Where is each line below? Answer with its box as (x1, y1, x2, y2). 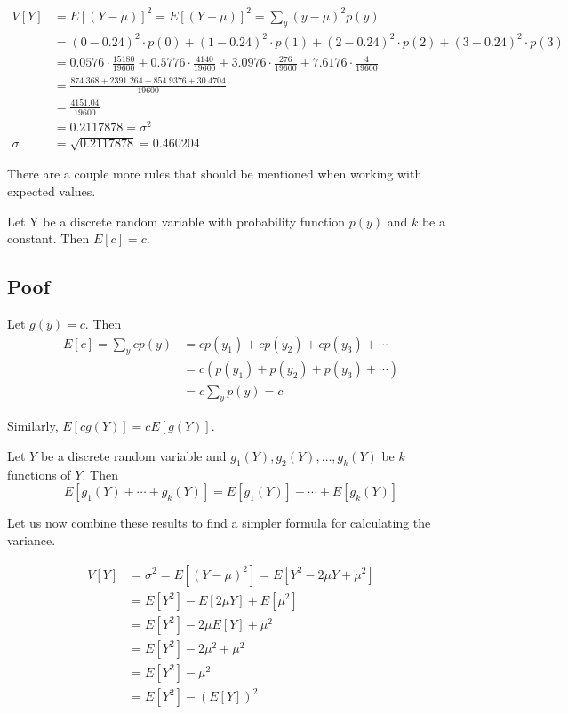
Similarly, (7, 416, 59, 435)
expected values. (7, 182, 96, 201)
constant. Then (7, 229, 90, 248)
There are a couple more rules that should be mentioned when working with (7, 164, 422, 183)
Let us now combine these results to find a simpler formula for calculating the (7, 513, 431, 532)
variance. (7, 530, 56, 549)
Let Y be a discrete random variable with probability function (7, 211, 346, 230)
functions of (7, 464, 71, 483)
